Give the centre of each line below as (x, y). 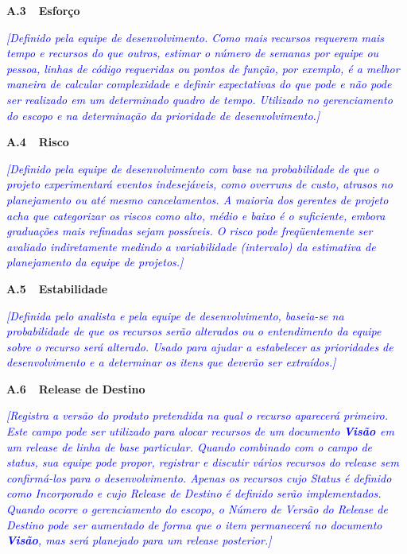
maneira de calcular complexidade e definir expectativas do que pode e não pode (199, 84)
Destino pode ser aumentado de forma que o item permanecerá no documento (194, 524)
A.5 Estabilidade (57, 288)
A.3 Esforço (43, 10)
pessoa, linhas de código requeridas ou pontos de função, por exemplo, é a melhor (203, 68)
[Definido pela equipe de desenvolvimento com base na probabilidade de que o (193, 168)
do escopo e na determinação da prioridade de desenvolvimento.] (163, 115)
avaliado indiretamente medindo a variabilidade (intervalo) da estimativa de (191, 246)
